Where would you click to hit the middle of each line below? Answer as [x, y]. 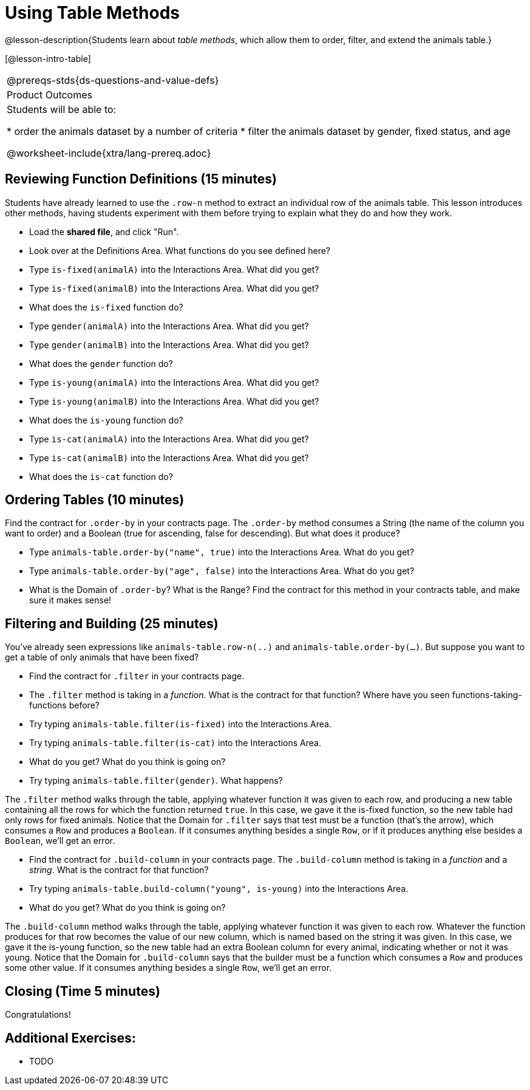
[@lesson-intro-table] [48, 58]
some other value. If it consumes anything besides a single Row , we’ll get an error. [168, 968]
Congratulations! [38, 1015]
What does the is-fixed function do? [106, 307]
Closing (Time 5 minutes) [83, 991]
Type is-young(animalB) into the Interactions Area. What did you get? [174, 401]
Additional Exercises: [70, 1038]
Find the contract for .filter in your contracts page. [137, 676]
